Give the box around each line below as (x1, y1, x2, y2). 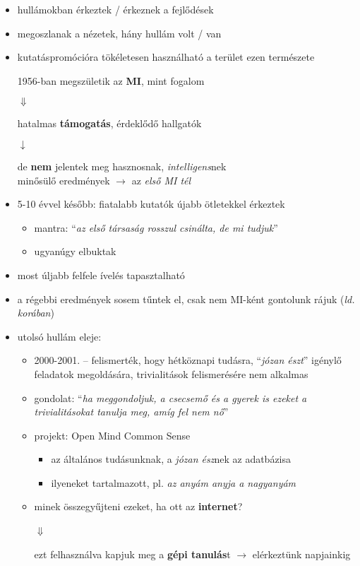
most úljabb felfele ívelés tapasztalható (17, 267, 185, 282)
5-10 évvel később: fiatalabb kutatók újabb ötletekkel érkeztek (17, 196, 285, 211)
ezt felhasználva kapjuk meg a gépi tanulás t (34, 546, 231, 561)
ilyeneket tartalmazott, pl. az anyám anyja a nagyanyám (51, 475, 296, 490)
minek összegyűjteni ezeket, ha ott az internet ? (34, 499, 243, 514)
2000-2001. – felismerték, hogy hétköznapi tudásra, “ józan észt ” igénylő (34, 353, 342, 367)
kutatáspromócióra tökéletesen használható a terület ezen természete (17, 49, 315, 64)
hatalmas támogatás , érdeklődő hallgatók (17, 116, 202, 131)
